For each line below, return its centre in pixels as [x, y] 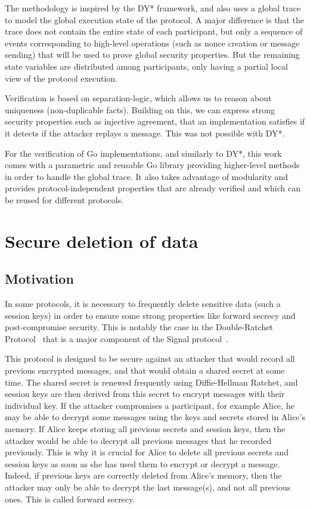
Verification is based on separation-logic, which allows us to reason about [138, 98]
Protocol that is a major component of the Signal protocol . [117, 338]
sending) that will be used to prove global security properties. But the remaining [152, 55]
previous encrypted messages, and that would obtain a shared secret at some [145, 370]
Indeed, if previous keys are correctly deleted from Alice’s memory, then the [143, 475]
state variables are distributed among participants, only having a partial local [146, 66]
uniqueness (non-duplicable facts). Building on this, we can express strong [140, 109]
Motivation [39, 279]
